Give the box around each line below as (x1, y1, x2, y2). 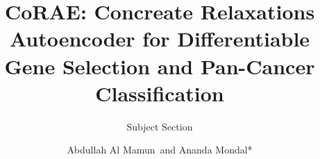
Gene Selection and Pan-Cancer (4, 51, 315, 80)
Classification (95, 78, 224, 107)
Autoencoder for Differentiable (9, 24, 310, 53)
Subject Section (126, 119, 193, 133)
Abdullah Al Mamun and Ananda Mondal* (67, 142, 253, 157)
